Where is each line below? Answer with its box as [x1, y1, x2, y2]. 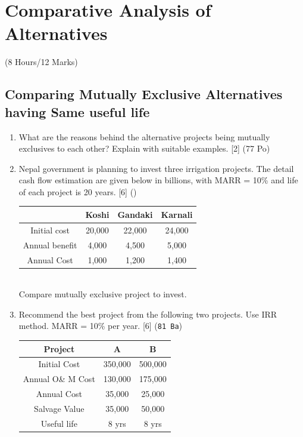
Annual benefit [23, 238, 77, 251]
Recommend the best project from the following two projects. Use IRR [18, 307, 277, 320]
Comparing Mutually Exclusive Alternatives [5, 85, 283, 103]
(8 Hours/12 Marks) [5, 56, 78, 68]
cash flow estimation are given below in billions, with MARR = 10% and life [18, 174, 298, 186]
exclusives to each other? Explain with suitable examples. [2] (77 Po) [18, 142, 270, 155]
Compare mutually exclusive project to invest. [18, 288, 187, 300]
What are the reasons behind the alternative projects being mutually [18, 130, 270, 143]
